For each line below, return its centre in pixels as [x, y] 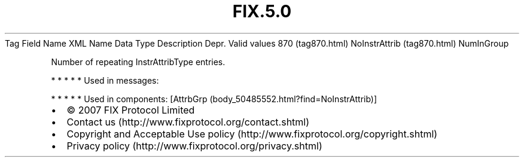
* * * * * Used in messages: [105, 80]
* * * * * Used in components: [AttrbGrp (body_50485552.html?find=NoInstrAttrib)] [214, 99]
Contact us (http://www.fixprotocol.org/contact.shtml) [188, 122]
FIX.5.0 [262, 11]
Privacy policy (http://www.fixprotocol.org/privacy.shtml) [194, 146]
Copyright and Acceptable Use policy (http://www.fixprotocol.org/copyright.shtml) [252, 134]
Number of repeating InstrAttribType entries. [138, 62]
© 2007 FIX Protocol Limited [131, 110]
